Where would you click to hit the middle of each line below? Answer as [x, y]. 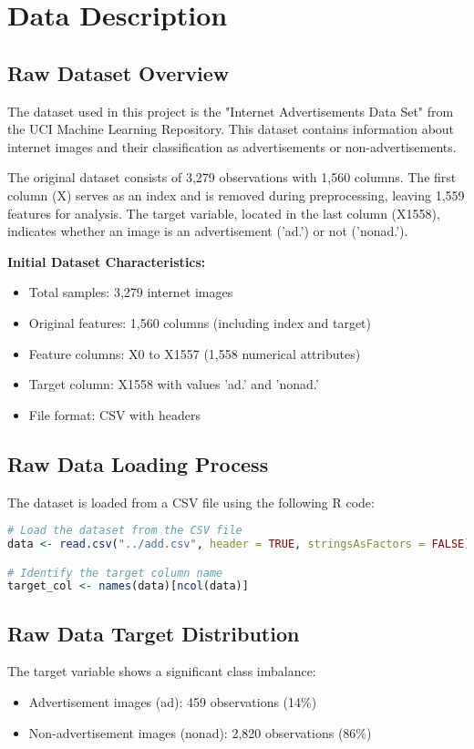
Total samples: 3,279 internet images [131, 292]
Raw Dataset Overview [118, 72]
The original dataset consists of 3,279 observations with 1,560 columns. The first [232, 177]
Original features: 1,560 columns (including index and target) [200, 322]
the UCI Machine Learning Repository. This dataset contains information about [231, 129]
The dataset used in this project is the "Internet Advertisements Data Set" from [231, 111]
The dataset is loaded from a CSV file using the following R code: [191, 502]
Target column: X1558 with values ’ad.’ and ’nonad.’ [174, 384]
